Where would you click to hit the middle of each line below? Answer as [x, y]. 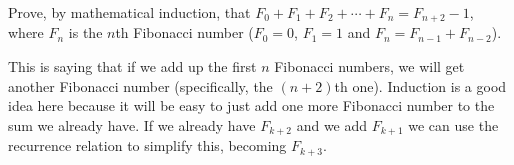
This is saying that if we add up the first [132, 66]
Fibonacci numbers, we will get [369, 66]
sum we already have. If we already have [132, 124]
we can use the [453, 124]
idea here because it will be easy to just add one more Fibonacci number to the [251, 105]
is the [85, 32]
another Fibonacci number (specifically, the [140, 85]
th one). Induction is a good [420, 85]
